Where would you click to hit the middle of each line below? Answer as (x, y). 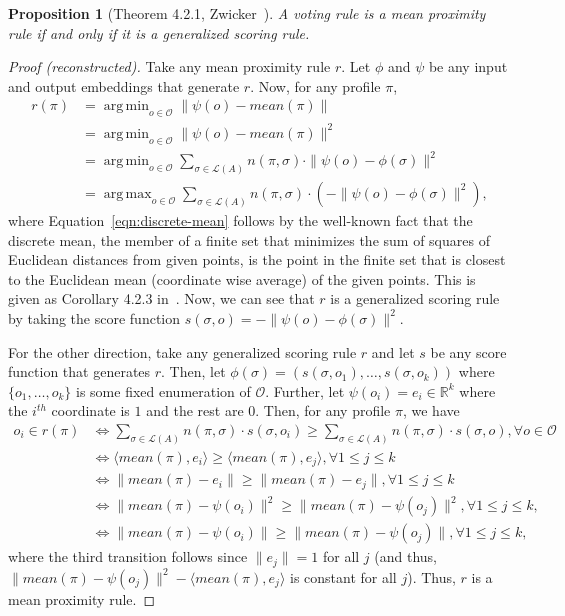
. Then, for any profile (323, 410)
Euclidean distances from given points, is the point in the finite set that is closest (257, 259)
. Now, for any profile (315, 85)
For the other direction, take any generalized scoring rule (182, 351)
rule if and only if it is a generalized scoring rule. (159, 32)
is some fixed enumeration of (163, 390)
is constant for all (343, 576)
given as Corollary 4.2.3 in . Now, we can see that (161, 298)
